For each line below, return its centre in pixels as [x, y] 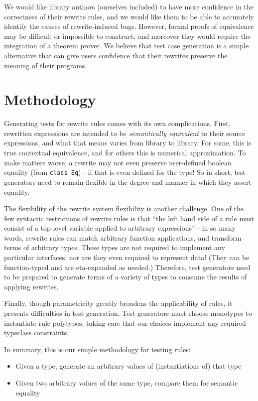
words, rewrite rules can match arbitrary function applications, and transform [123, 237]
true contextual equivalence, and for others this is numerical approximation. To [125, 153]
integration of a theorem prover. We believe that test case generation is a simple [127, 46]
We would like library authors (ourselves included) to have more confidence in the [129, 6]
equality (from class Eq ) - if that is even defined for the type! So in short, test [125, 172]
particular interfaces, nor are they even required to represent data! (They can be [127, 257]
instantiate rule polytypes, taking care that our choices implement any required [125, 323]
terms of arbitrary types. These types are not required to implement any [115, 247]
